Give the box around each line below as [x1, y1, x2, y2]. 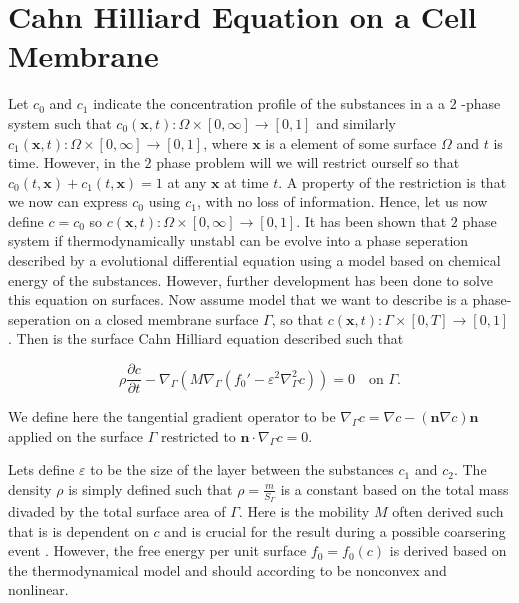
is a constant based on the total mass [280, 478, 509, 499]
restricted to [161, 425, 236, 446]
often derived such [392, 501, 504, 522]
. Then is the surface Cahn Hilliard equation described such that [8, 328, 404, 349]
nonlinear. [8, 579, 69, 600]
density [8, 478, 52, 499]
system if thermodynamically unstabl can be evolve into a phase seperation [8, 230, 469, 251]
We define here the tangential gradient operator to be [8, 406, 336, 427]
